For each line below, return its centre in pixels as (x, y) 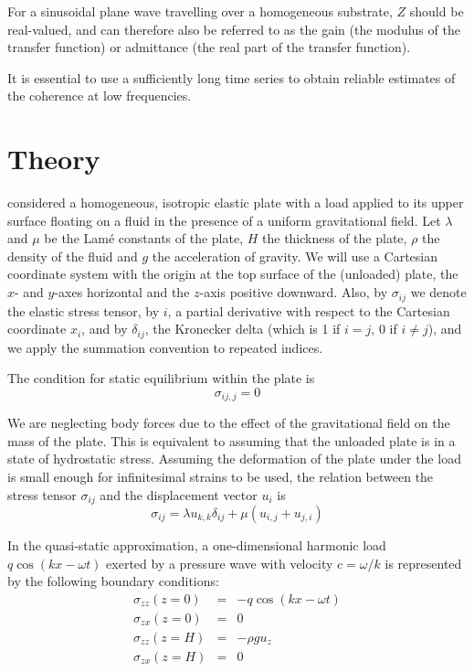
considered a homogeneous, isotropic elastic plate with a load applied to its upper (236, 203)
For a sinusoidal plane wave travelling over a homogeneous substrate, (200, 11)
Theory (54, 159)
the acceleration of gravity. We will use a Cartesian (295, 256)
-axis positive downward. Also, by (294, 292)
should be (437, 11)
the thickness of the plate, (335, 238)
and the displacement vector (179, 494)
